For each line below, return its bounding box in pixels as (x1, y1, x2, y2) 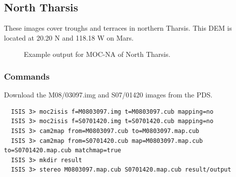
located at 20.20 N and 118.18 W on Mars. (4, 32, 134, 43)
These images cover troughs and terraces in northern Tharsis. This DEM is (4, 23, 232, 33)
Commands (4, 70, 50, 82)
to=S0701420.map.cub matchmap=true (4, 147, 121, 154)
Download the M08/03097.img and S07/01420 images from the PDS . (4, 89, 213, 100)
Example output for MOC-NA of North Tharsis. (24, 49, 171, 59)
